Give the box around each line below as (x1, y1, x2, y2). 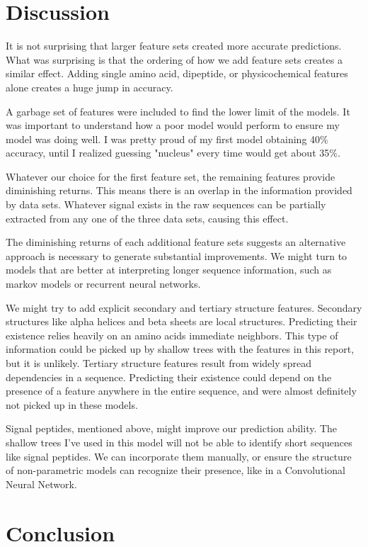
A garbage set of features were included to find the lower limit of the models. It (6, 103, 350, 118)
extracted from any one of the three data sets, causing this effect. (6, 210, 289, 225)
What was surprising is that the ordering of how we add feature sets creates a (6, 52, 343, 67)
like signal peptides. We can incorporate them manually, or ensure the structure (6, 449, 352, 463)
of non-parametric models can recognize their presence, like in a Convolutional (6, 463, 345, 478)
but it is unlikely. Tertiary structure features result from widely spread (6, 356, 312, 370)
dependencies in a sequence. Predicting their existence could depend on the (6, 369, 332, 384)
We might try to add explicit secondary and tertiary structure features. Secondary (6, 300, 362, 315)
